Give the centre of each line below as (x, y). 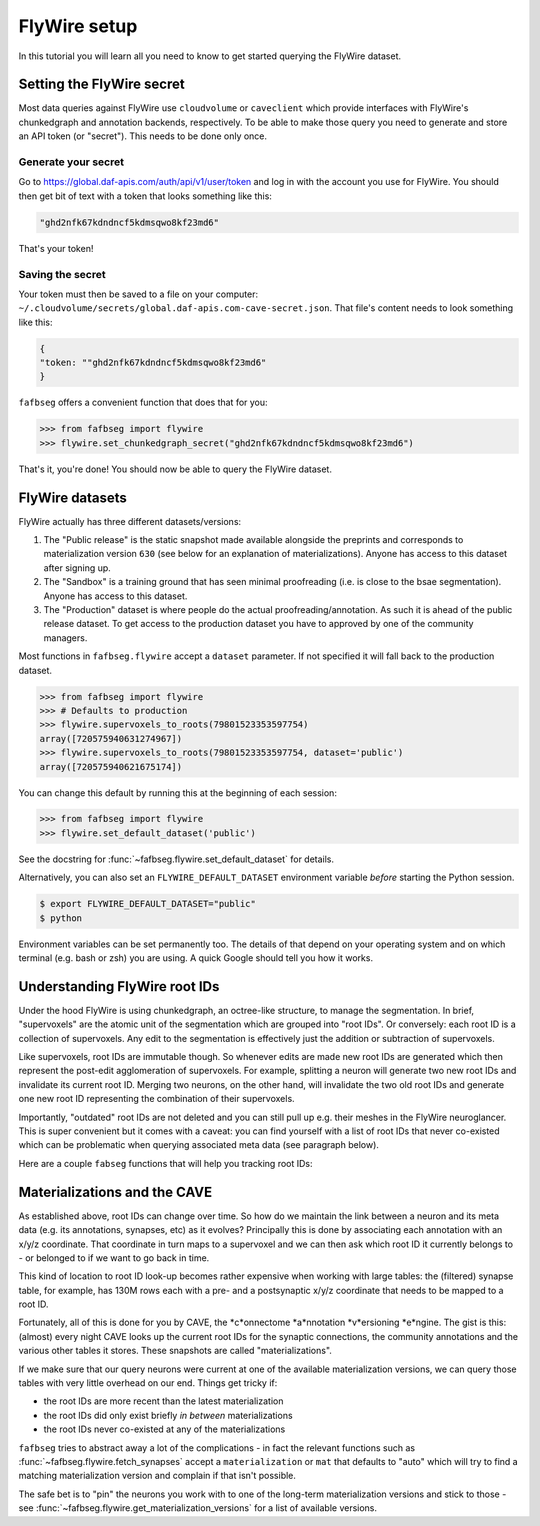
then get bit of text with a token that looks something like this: (145, 196)
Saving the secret (62, 274)
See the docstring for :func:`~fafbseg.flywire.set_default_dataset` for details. (176, 859)
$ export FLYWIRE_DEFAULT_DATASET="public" (148, 904)
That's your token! (56, 248)
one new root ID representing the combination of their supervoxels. (156, 1099)
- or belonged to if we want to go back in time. (114, 1257)
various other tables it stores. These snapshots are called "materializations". (175, 1351)
